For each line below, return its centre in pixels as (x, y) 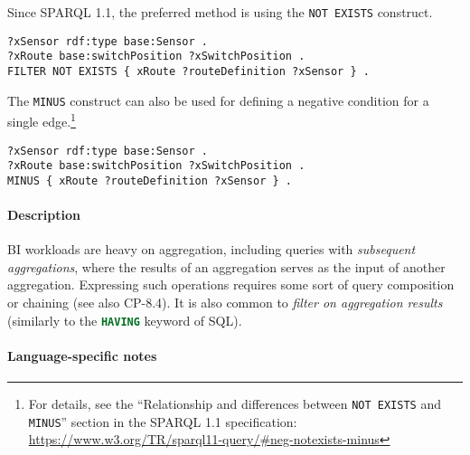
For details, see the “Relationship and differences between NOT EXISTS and (235, 404)
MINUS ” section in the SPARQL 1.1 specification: (163, 421)
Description (44, 215)
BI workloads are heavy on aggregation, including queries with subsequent (211, 249)
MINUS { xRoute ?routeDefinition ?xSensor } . (150, 180)
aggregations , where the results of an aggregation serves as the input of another (226, 266)
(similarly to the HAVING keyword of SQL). (125, 320)
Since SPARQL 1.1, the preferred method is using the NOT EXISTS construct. (220, 12)
